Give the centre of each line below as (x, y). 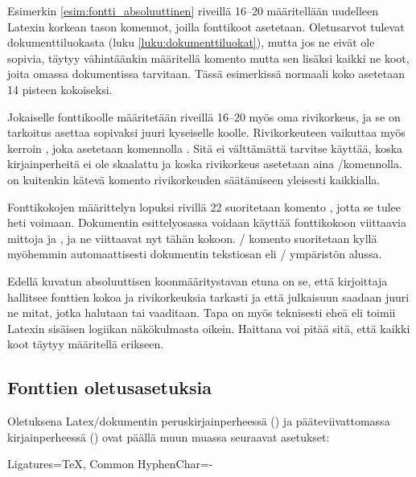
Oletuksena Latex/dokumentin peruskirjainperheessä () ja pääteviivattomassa (199, 421)
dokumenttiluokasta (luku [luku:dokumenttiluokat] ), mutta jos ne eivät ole (191, 42)
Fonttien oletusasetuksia (110, 387)
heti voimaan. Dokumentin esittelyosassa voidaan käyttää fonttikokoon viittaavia (207, 222)
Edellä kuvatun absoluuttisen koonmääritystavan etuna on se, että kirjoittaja (198, 280)
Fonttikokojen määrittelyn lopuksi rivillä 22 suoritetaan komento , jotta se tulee (204, 206)
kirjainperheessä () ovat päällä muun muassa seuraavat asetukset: (169, 436)
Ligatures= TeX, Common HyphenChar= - (110, 464)
